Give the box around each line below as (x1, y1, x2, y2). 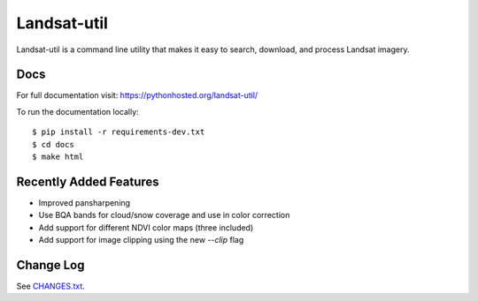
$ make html (32, 152, 84, 162)
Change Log (16, 257, 85, 273)
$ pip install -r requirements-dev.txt (32, 127, 205, 137)
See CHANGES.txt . (16, 281, 86, 291)
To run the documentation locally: (16, 106, 139, 117)
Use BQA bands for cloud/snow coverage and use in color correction (38, 210, 290, 221)
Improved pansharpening (38, 197, 131, 207)
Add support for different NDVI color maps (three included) (38, 222, 254, 233)
